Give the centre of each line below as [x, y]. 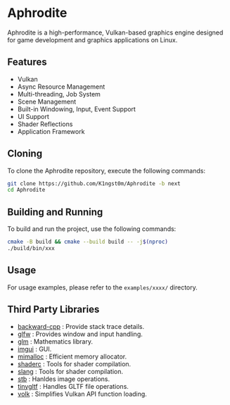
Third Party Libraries [53, 310]
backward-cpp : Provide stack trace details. [81, 326]
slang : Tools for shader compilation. [70, 371]
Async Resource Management [61, 87]
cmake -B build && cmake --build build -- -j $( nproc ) [88, 242]
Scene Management [46, 101]
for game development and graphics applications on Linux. [92, 39]
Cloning [25, 154]
